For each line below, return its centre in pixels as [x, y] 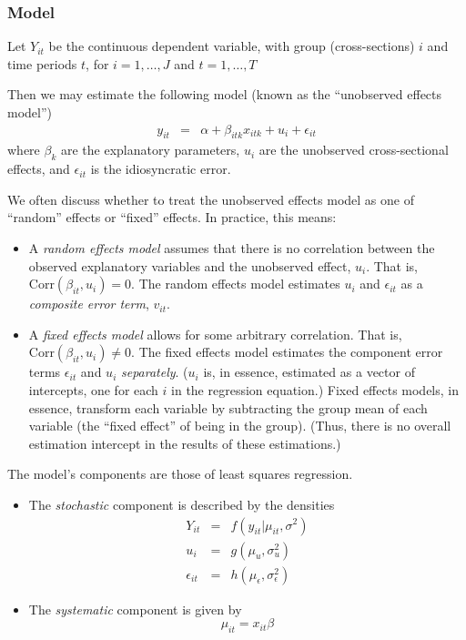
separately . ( [154, 372]
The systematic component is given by [135, 609]
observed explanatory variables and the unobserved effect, [190, 265]
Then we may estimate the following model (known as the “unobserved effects [225, 94]
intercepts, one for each [93, 389]
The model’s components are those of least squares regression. [180, 474]
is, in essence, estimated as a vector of [309, 372]
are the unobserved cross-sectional [354, 150]
